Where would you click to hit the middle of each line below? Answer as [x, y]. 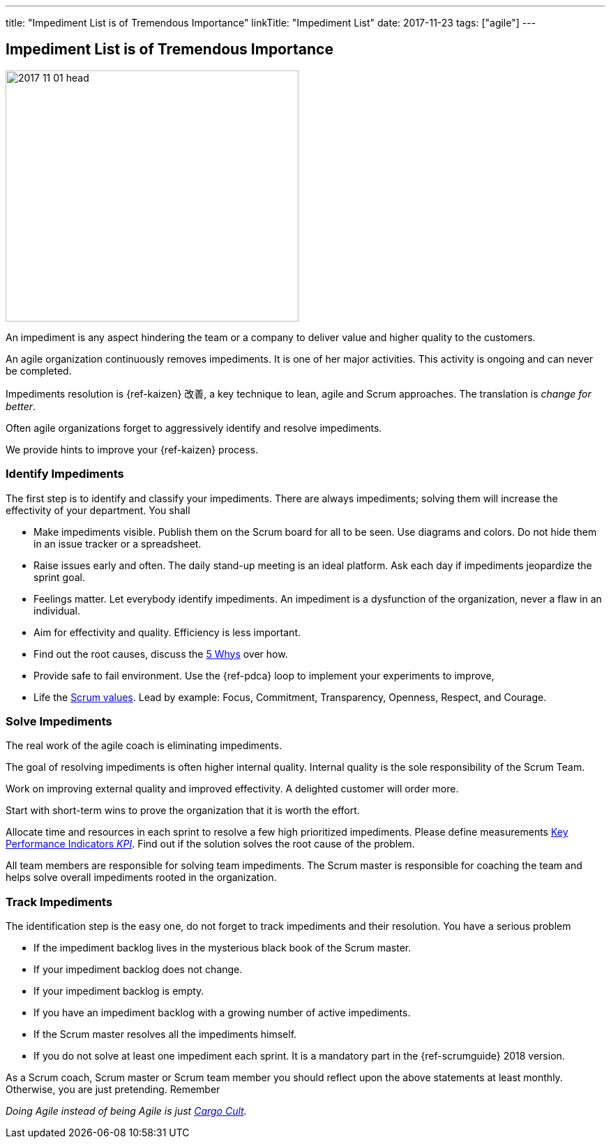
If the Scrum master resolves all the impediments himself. [165, 1034]
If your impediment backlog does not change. [138, 970]
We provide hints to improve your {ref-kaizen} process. [132, 449]
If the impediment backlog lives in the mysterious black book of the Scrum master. [222, 948]
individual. [57, 610]
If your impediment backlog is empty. [119, 991]
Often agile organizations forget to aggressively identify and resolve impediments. [194, 428]
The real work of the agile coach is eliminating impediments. [144, 746]
